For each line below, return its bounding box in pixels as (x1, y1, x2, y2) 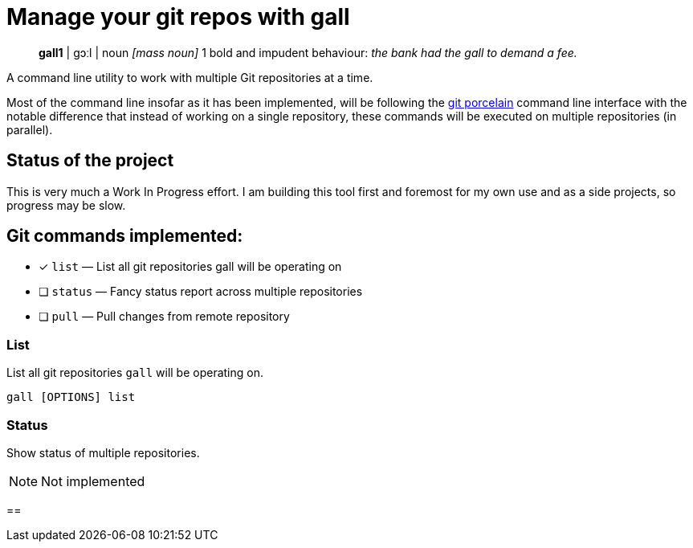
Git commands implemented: (6, 226, 243, 247)
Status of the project (6, 150, 174, 171)
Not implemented (41, 472, 145, 489)
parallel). (6, 122, 53, 137)
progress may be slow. (6, 198, 126, 212)
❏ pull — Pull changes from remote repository (39, 309, 290, 324)
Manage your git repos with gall (6, 3, 350, 31)
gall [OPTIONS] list (6, 391, 136, 404)
